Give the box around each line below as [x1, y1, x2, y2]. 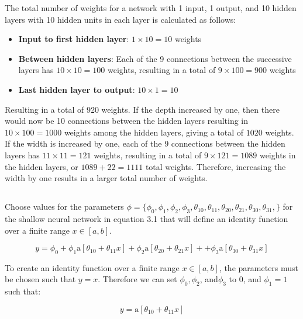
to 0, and [229, 273, 261, 285]
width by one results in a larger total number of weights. [5, 172, 208, 184]
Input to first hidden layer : [18, 33, 129, 45]
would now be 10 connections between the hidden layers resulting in [5, 115, 249, 127]
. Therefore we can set [98, 273, 177, 285]
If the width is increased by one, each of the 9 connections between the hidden [5, 137, 285, 150]
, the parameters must [219, 261, 299, 273]
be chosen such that [5, 273, 76, 285]
